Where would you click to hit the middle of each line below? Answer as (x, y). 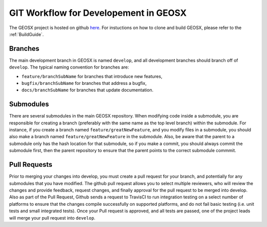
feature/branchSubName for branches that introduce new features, (92, 76)
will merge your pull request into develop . (52, 218)
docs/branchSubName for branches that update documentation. (87, 90)
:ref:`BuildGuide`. (26, 34)
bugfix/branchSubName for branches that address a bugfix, (84, 83)
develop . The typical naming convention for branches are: (69, 67)
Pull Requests (31, 165)
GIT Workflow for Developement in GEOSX (98, 13)
